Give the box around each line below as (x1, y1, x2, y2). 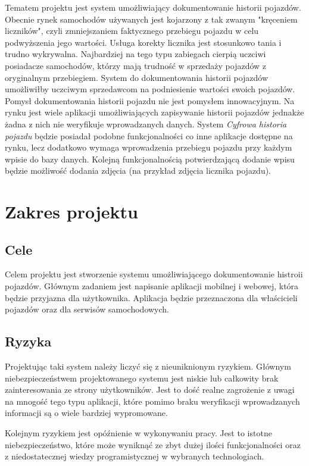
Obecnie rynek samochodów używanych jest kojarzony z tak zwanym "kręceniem (5, 12, 298, 25)
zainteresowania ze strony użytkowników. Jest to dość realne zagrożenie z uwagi (5, 383, 295, 396)
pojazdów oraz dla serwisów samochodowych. (5, 303, 170, 315)
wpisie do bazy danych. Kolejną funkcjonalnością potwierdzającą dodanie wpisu (5, 152, 295, 165)
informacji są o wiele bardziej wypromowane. (5, 406, 168, 419)
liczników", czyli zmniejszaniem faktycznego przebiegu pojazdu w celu (5, 24, 259, 37)
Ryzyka (5, 332, 52, 351)
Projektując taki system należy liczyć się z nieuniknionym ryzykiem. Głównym (5, 360, 291, 373)
